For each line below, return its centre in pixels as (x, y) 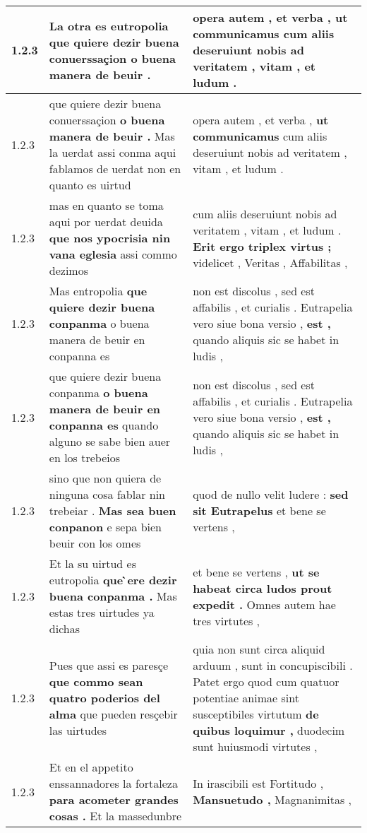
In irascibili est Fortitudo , (258, 783)
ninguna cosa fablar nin (107, 494)
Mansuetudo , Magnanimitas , (272, 799)
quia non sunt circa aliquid (259, 649)
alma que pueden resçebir (113, 714)
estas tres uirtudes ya (102, 612)
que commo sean (96, 681)
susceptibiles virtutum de (256, 714)
